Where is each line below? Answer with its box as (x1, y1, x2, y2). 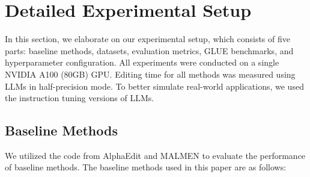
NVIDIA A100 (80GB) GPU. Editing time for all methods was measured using (5, 67, 296, 80)
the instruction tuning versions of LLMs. (5, 92, 154, 104)
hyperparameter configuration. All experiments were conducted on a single (5, 56, 279, 69)
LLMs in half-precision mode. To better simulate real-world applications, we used (5, 79, 304, 92)
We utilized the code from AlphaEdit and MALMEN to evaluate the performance (5, 149, 306, 161)
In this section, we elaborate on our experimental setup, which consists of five (5, 33, 290, 45)
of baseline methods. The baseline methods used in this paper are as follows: (5, 161, 287, 173)
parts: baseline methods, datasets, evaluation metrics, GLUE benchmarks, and (5, 44, 294, 57)
